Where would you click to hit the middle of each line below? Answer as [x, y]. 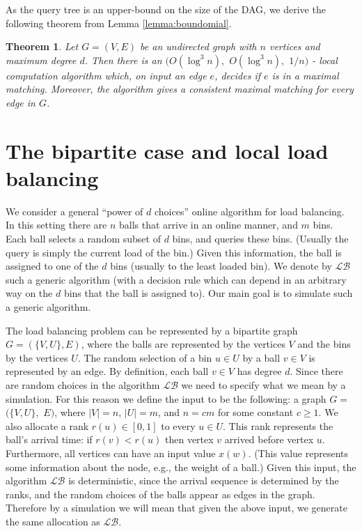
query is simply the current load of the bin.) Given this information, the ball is [174, 252]
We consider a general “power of [74, 211]
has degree [259, 371]
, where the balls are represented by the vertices [183, 344]
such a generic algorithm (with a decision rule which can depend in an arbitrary [176, 279]
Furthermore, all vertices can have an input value [111, 453]
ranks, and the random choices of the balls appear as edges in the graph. [160, 494]
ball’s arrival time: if [49, 439]
